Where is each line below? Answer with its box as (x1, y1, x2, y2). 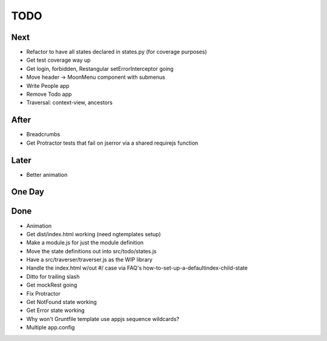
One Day (11, 187, 45, 197)
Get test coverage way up (26, 56, 91, 64)
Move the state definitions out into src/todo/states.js (26, 247, 157, 254)
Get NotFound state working (26, 299, 97, 306)
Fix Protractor (26, 290, 61, 297)
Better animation (26, 171, 68, 178)
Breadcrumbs (26, 131, 61, 138)
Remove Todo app (26, 91, 72, 98)
